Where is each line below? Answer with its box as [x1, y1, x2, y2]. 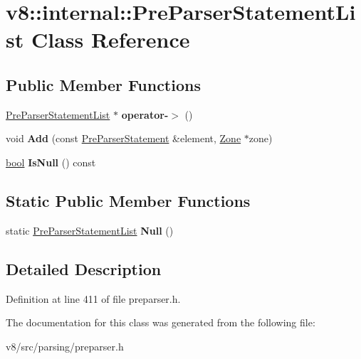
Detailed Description [6, 257, 162, 279]
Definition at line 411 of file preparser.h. [6, 291, 181, 306]
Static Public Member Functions [6, 189, 251, 211]
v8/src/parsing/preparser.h [6, 338, 124, 353]
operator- [121, 107, 169, 122]
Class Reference [31, 25, 190, 54]
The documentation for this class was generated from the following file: [6, 315, 315, 330]
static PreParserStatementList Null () [6, 223, 174, 237]
